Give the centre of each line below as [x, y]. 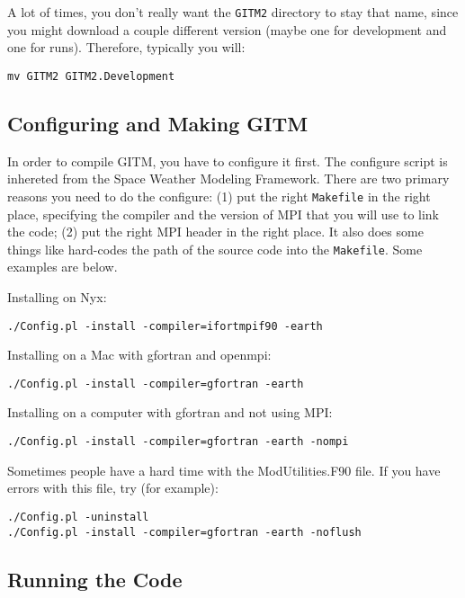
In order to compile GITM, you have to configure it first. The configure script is [228, 161]
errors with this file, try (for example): [113, 488]
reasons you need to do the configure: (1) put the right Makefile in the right [219, 196]
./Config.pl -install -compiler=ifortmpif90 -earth [165, 326]
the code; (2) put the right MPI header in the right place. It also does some [215, 232]
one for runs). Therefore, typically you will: [126, 47]
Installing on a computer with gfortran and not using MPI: [170, 412]
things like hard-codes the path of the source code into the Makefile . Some [215, 249]
